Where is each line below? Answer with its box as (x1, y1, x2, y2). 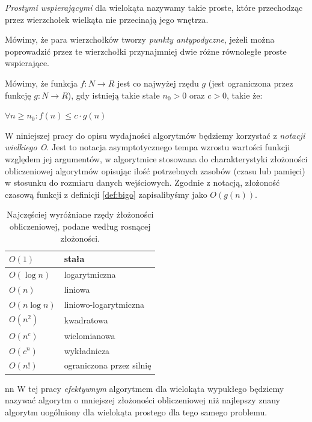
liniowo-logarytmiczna (64, 298, 145, 310)
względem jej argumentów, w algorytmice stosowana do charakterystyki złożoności (5, 152, 308, 165)
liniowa (64, 283, 90, 295)
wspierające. (5, 57, 50, 69)
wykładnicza (64, 344, 110, 356)
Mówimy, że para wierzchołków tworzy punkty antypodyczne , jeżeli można (5, 33, 275, 46)
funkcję (5, 88, 31, 101)
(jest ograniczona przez (208, 76, 293, 89)
